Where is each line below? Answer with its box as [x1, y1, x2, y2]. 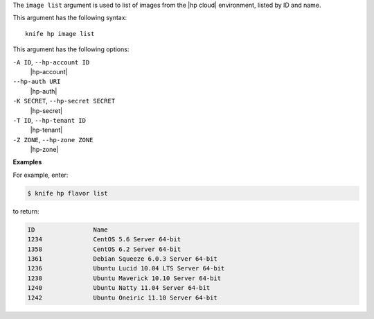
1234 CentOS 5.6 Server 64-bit [27, 236, 181, 243]
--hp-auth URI [12, 78, 61, 86]
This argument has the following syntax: [12, 14, 127, 22]
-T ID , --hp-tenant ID [12, 116, 87, 124]
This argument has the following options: [12, 45, 130, 53]
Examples [12, 158, 42, 166]
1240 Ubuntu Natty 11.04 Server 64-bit [27, 284, 211, 292]
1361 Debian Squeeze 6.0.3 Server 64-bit [27, 255, 217, 263]
